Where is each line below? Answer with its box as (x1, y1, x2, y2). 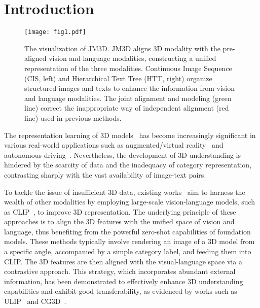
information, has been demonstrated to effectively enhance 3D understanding (4, 276, 243, 286)
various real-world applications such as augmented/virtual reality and (4, 140, 224, 150)
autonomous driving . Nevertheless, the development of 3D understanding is (4, 149, 241, 160)
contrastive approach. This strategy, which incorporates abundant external (4, 266, 236, 277)
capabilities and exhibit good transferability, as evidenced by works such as (4, 286, 237, 296)
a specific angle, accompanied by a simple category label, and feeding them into (4, 246, 251, 257)
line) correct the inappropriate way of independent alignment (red (24, 102, 229, 113)
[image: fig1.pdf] (24, 28, 86, 36)
